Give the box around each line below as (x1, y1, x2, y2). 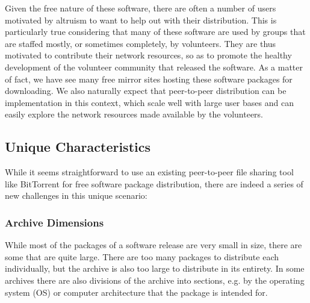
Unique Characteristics (5, 137, 151, 156)
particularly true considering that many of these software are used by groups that (5, 25, 306, 38)
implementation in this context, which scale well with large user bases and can (5, 96, 294, 108)
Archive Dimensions (5, 214, 104, 230)
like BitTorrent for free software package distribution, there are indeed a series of (5, 177, 303, 190)
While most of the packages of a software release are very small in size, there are (5, 239, 302, 251)
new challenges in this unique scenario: (5, 189, 147, 202)
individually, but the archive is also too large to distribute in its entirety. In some (5, 262, 305, 275)
